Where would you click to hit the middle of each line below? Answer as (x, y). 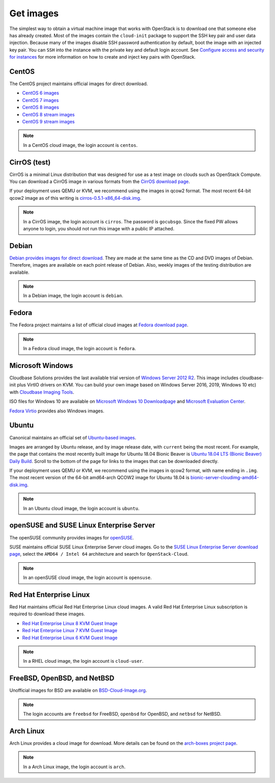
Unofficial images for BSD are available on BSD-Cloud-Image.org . (78, 690)
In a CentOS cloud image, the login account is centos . (80, 145)
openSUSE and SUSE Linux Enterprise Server (82, 525)
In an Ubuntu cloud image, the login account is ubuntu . (81, 508)
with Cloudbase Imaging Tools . (42, 392)
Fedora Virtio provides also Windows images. (57, 411)
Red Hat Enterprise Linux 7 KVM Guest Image (70, 631)
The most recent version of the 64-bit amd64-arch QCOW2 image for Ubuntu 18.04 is (99, 478)
